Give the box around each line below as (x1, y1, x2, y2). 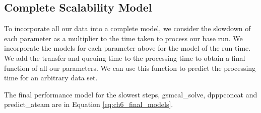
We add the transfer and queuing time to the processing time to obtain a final (4, 52, 245, 63)
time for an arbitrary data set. (4, 72, 98, 83)
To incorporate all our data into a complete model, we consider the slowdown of (4, 23, 251, 34)
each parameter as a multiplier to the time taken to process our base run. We (4, 33, 243, 43)
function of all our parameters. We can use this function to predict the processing (4, 62, 256, 73)
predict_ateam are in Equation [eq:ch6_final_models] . (4, 99, 173, 109)
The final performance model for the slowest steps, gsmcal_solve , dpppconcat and (4, 89, 257, 99)
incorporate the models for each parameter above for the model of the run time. (4, 43, 251, 53)
